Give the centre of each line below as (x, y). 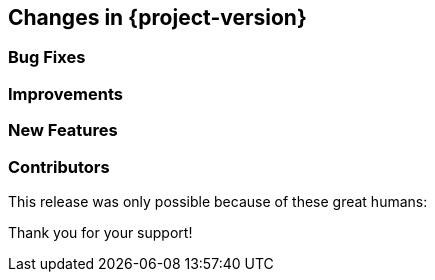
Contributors (59, 166)
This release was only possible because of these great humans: (218, 201)
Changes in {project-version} (157, 17)
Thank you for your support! (100, 232)
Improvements (65, 93)
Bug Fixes (47, 57)
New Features (63, 130)
